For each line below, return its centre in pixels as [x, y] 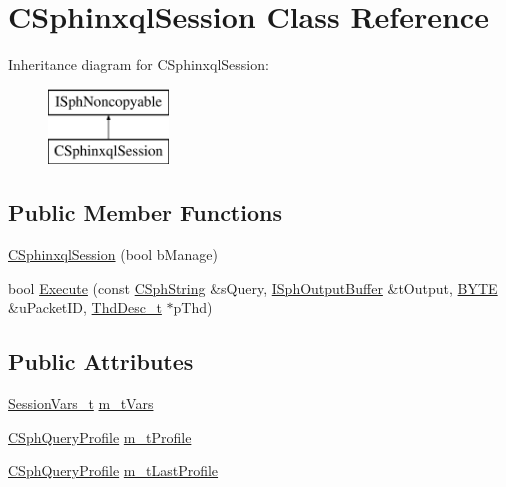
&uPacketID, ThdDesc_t [85, 307]
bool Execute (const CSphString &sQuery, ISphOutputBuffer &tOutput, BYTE [253, 287]
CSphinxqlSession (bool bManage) [113, 254]
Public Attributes [101, 361]
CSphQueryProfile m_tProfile [100, 436]
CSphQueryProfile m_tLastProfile [113, 470]
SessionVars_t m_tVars [81, 403]
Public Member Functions [145, 212]
